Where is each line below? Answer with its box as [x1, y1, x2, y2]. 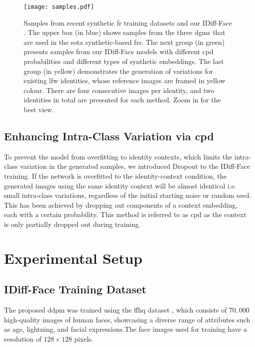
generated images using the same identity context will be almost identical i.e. [4, 180, 237, 190]
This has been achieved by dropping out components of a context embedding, [4, 199, 238, 210]
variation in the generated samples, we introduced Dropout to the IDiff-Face [20, 161, 250, 171]
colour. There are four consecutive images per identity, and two [24, 85, 214, 95]
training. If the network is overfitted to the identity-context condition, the [4, 170, 227, 181]
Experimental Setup [4, 248, 143, 268]
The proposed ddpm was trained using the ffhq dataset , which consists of [4, 305, 227, 315]
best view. [24, 104, 54, 114]
